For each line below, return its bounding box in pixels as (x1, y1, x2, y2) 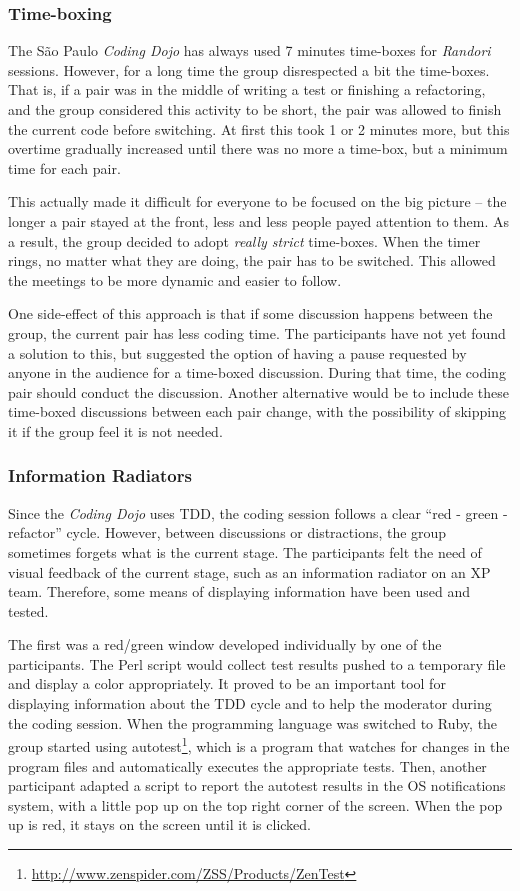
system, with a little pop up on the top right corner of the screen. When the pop (8, 794, 503, 815)
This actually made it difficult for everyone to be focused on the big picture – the (8, 191, 507, 212)
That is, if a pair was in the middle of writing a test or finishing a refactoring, (8, 79, 486, 100)
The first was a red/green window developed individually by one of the (8, 634, 442, 655)
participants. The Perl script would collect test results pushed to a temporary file (8, 653, 506, 674)
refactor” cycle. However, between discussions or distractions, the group (8, 522, 447, 543)
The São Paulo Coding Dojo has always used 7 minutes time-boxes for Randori (8, 40, 491, 61)
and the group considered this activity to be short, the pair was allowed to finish (8, 99, 502, 119)
